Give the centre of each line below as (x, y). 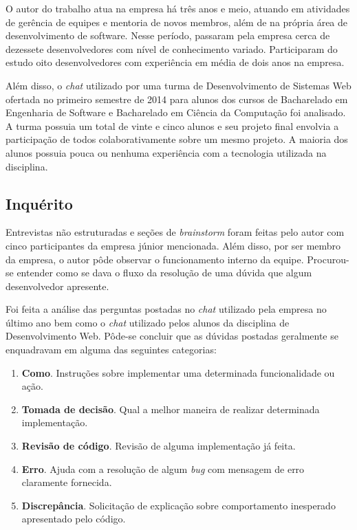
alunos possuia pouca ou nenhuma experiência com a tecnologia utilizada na (166, 152)
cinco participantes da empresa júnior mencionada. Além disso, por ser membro (173, 245)
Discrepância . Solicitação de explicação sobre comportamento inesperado (178, 505)
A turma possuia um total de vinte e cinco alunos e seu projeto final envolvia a (172, 125)
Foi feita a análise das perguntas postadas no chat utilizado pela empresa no (166, 309)
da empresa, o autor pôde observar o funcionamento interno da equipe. (155, 259)
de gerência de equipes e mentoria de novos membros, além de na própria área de (177, 22)
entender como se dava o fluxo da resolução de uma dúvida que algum (164, 273)
